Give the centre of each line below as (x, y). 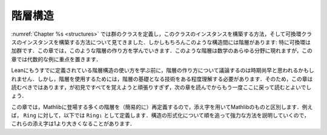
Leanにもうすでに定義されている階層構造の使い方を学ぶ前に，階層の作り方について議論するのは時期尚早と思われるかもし (163, 70)
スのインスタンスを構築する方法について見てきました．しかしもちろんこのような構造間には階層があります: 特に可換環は (161, 42)
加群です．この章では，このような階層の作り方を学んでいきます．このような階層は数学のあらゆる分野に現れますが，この (162, 51)
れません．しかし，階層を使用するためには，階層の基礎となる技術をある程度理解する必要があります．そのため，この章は (162, 79)
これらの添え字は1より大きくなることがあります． (73, 123)
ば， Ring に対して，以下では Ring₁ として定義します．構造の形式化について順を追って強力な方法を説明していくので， (160, 116)
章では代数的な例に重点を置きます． (56, 59)
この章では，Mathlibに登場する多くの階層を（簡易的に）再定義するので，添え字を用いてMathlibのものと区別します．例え (162, 107)
